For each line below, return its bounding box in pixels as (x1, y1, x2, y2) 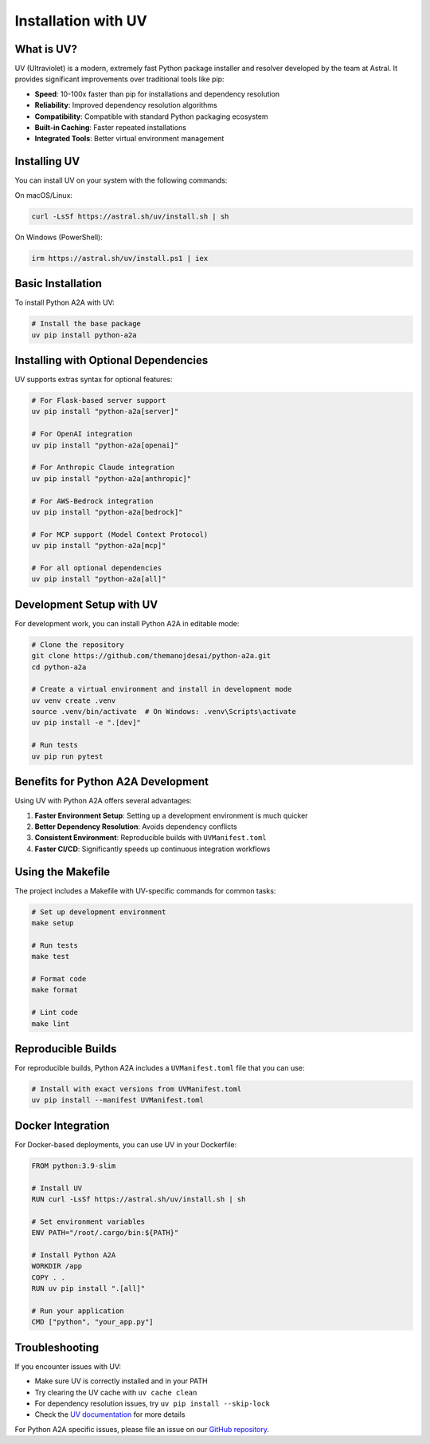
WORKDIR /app (31, 1261, 83, 1271)
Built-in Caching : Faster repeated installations (34, 123, 187, 132)
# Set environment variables (31, 1217, 146, 1226)
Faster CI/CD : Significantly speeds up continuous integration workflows (34, 844, 271, 854)
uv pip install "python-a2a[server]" (31, 407, 179, 416)
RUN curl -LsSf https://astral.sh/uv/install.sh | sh (31, 1195, 246, 1204)
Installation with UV (14, 12, 147, 30)
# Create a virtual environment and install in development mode (31, 685, 292, 694)
